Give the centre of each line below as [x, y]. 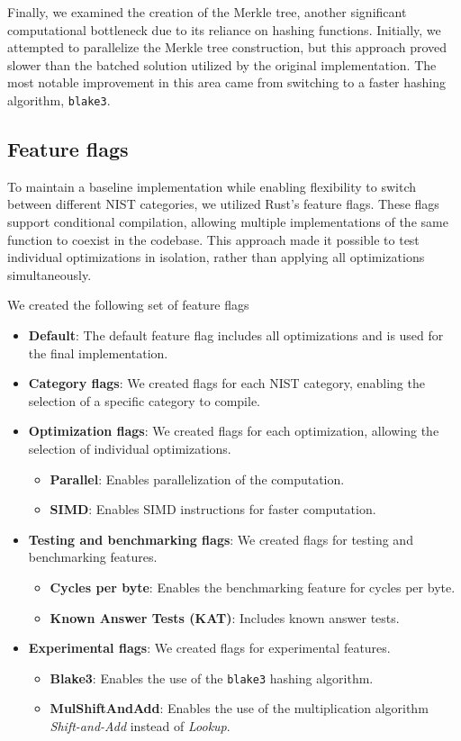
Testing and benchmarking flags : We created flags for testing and [221, 539]
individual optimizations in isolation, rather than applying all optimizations [216, 257]
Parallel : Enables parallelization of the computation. [197, 479]
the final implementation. [98, 352]
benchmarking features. [93, 557]
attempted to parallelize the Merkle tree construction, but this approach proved [227, 47]
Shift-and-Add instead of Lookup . [140, 725]
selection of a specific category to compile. [145, 400]
